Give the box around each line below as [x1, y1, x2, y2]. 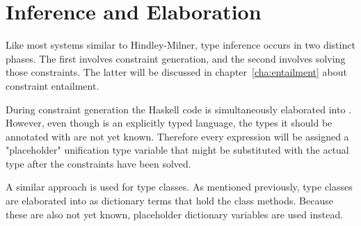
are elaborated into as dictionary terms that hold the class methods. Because [6, 193, 333, 208]
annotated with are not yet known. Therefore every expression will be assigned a [6, 129, 349, 143]
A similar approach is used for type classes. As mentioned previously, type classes [6, 179, 353, 194]
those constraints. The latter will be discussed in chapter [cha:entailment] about [6, 65, 347, 79]
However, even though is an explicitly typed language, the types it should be [6, 115, 332, 130]
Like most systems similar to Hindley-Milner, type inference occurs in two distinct [6, 38, 355, 52]
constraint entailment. [6, 78, 99, 92]
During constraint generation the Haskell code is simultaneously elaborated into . [6, 102, 351, 116]
